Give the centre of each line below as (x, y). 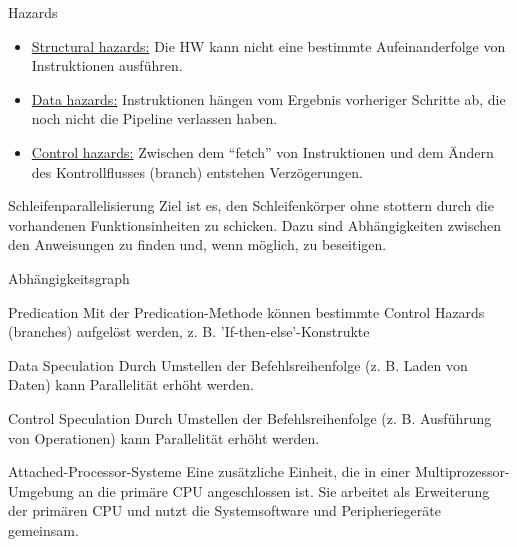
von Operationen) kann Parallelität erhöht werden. (164, 437)
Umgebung (41, 490)
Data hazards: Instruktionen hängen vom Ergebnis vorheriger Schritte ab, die (268, 98)
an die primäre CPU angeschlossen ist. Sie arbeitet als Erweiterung (284, 490)
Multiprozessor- (462, 471)
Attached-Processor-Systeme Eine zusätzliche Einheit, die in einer (209, 471)
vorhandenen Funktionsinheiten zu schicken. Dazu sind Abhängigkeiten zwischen (255, 224)
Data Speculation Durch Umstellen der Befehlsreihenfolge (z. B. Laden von (238, 364)
